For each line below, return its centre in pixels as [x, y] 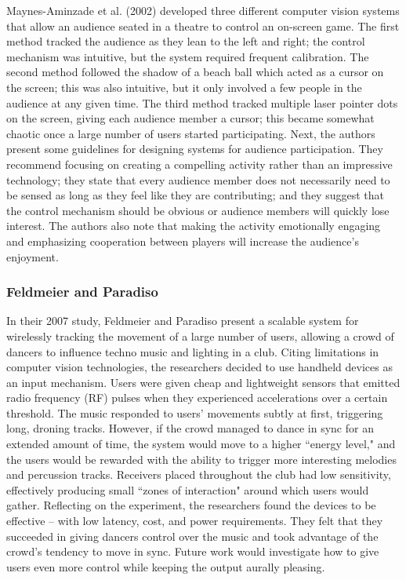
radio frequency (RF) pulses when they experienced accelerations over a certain [197, 398]
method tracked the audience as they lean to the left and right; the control [186, 41]
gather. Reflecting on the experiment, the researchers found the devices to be [191, 505]
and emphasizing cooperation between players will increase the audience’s [183, 241]
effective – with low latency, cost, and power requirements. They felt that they [195, 521]
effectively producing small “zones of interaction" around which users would [188, 489]
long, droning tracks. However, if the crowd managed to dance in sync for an [190, 428]
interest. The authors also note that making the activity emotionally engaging [194, 226]
